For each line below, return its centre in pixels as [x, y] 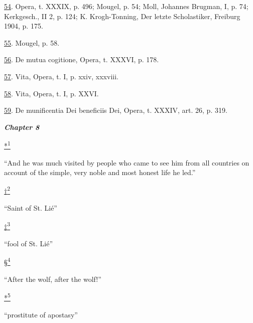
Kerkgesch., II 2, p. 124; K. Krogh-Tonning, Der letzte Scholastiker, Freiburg [122, 16]
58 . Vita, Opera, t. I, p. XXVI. [51, 93]
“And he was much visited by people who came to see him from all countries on [127, 162]
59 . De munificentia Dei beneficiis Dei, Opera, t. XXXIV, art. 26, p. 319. [116, 110]
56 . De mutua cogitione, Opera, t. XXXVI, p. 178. [82, 59]
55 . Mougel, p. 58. [32, 42]
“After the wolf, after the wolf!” [53, 279]
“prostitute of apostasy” [41, 314]
